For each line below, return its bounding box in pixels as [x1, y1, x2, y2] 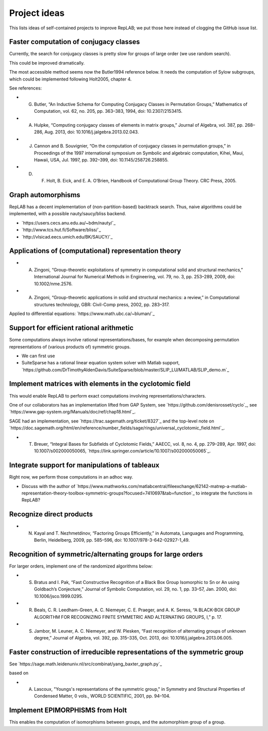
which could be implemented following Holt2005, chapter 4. [9, 76, 132, 82]
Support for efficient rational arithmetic [9, 324, 134, 332]
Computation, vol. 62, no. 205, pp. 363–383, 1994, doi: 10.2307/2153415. [34, 108, 183, 114]
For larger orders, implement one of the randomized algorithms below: [9, 563, 153, 569]
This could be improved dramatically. [9, 60, 85, 66]
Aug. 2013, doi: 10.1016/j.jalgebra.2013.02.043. [44, 129, 139, 135]
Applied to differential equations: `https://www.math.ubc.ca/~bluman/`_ [9, 311, 155, 317]
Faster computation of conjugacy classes [9, 38, 140, 46]
